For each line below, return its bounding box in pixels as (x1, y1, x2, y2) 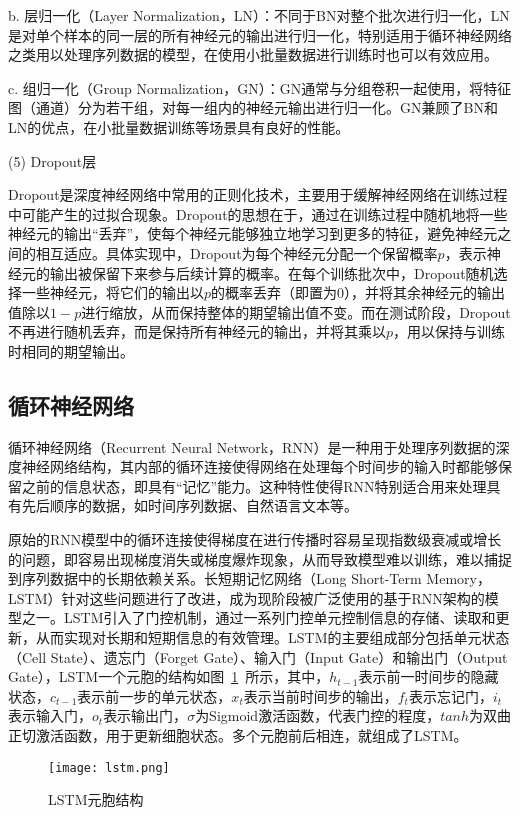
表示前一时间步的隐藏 (358, 666, 499, 687)
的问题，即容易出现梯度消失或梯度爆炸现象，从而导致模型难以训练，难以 (8, 548, 484, 569)
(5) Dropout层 (8, 150, 97, 171)
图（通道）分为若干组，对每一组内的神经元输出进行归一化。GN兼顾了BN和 (8, 97, 498, 118)
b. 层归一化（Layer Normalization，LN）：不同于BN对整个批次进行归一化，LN (8, 5, 510, 25)
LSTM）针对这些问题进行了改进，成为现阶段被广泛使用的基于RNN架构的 (8, 587, 485, 608)
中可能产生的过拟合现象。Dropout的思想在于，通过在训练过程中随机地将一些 (8, 203, 508, 224)
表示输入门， (8, 705, 92, 726)
